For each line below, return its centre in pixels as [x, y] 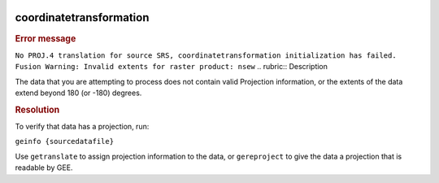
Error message [46, 38]
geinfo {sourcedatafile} [64, 142]
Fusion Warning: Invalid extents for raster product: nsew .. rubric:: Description [172, 67]
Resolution [37, 110]
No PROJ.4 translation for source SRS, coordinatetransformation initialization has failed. [206, 55]
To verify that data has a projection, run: [82, 126]
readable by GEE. [44, 168]
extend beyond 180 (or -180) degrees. [78, 93]
